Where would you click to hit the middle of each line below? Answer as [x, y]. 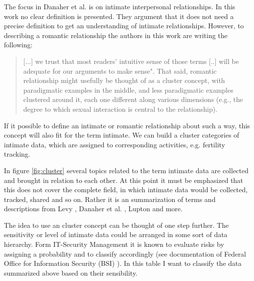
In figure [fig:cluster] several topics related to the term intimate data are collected [126, 170]
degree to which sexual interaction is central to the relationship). [120, 109]
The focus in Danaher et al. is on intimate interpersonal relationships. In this [120, 6]
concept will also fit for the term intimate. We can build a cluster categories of [122, 135]
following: [18, 45]
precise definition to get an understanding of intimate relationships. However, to [124, 26]
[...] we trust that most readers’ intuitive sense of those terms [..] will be [131, 61]
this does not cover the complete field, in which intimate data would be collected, [126, 190]
